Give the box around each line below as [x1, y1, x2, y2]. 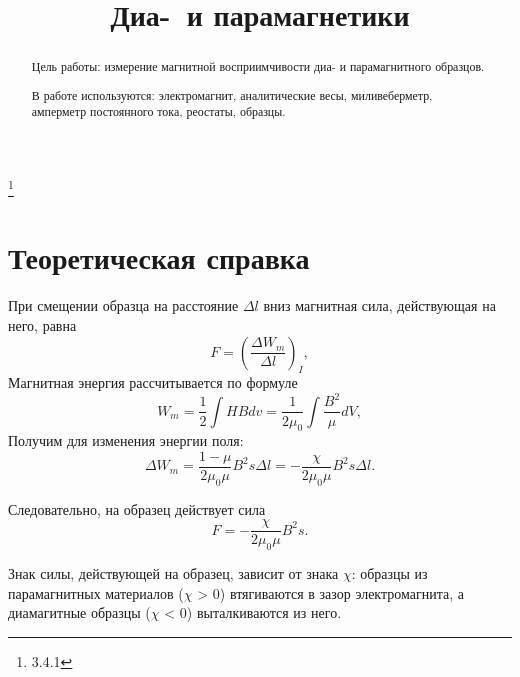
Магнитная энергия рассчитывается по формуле [8, 372, 298, 393]
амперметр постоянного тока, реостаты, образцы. [31, 103, 286, 120]
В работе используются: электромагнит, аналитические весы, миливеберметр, [31, 86, 433, 103]
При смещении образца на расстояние [8, 295, 239, 316]
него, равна [8, 315, 77, 335]
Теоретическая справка [8, 237, 310, 278]
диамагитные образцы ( [8, 602, 151, 623]
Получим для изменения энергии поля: [8, 430, 244, 451]
